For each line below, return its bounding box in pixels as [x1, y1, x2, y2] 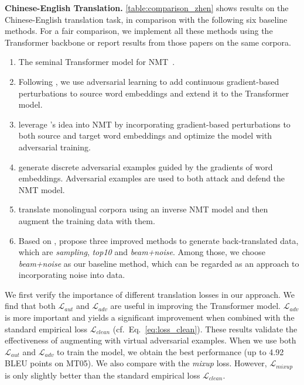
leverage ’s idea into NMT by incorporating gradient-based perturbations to [18, 118, 291, 130]
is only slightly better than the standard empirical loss [5, 369, 200, 381]
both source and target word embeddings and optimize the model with [18, 129, 272, 142]
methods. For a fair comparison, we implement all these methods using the [5, 25, 273, 37]
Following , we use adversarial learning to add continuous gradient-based [18, 75, 279, 87]
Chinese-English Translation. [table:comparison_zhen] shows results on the [5, 2, 289, 13]
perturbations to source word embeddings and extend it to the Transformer [18, 87, 289, 99]
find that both [5, 300, 56, 312]
